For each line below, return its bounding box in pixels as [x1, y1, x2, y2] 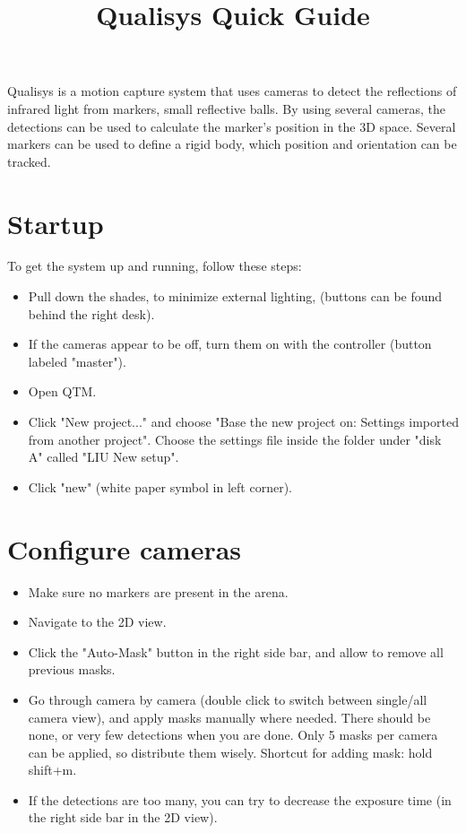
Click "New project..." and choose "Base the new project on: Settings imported [28, 412, 459, 431]
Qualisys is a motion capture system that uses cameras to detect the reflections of [7, 82, 457, 100]
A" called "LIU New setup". [28, 447, 179, 466]
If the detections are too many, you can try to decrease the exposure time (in [28, 790, 452, 809]
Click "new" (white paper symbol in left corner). [28, 477, 292, 496]
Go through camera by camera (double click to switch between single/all [28, 690, 427, 708]
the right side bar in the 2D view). [28, 808, 218, 827]
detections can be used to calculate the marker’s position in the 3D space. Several [7, 117, 456, 135]
